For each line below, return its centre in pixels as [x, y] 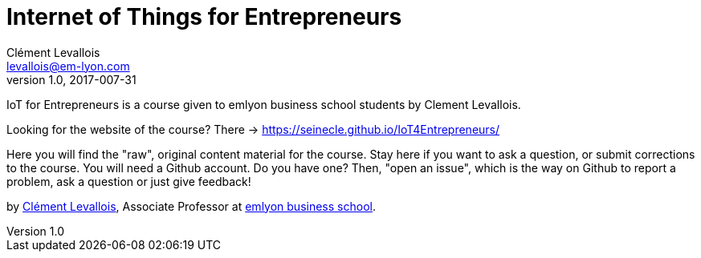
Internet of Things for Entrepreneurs [204, 17]
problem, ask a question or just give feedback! [129, 181]
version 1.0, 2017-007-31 [71, 79]
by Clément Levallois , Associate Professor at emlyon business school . [191, 206]
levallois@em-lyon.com [68, 66]
